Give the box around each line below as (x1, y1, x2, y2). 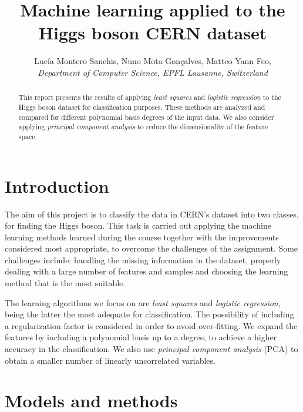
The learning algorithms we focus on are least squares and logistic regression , (5, 296, 281, 309)
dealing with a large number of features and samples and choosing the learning (5, 265, 288, 277)
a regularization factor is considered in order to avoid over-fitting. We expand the (5, 319, 298, 331)
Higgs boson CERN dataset (38, 21, 267, 45)
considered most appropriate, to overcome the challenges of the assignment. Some (5, 242, 298, 254)
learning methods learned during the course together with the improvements (5, 230, 279, 243)
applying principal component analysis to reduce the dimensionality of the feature (18, 122, 268, 132)
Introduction (5, 173, 109, 197)
